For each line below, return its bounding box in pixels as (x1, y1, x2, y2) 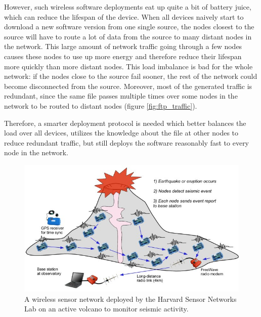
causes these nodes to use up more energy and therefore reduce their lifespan (4, 51, 242, 61)
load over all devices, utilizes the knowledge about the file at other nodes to (4, 127, 239, 138)
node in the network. (4, 147, 68, 158)
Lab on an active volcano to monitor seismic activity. (24, 303, 189, 314)
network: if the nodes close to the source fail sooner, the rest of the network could (4, 71, 257, 81)
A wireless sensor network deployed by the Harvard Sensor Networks (24, 293, 237, 304)
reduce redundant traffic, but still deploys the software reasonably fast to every (4, 137, 249, 148)
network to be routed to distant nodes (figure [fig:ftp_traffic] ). (4, 100, 197, 111)
